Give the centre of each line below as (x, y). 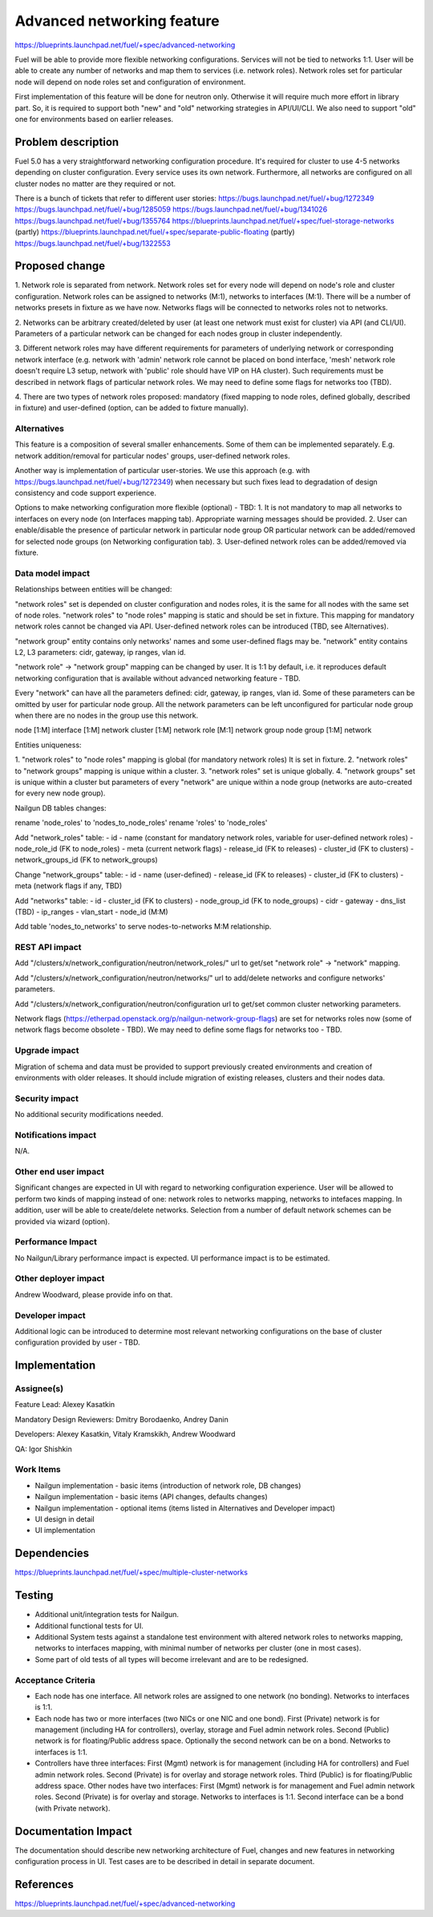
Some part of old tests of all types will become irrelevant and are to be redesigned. (172, 1659)
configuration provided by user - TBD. (77, 1342)
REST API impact (48, 948)
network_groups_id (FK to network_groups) (86, 860)
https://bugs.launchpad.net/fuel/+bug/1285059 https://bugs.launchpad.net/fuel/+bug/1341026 (171, 209)
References (44, 1884)
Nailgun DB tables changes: (61, 808)
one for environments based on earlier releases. (94, 119)
